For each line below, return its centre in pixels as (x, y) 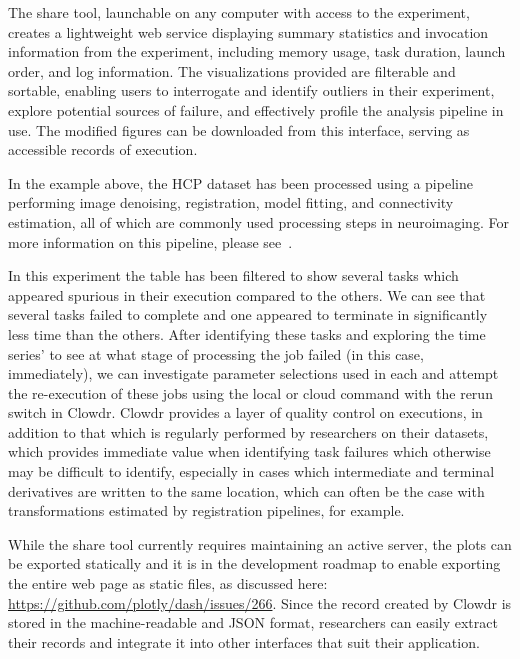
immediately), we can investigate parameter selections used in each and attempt (253, 373)
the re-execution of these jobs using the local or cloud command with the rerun (250, 392)
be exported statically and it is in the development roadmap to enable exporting (254, 563)
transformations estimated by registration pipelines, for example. (206, 510)
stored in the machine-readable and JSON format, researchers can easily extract (253, 622)
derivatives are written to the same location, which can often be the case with (246, 490)
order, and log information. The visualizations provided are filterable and (232, 70)
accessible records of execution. (103, 149)
